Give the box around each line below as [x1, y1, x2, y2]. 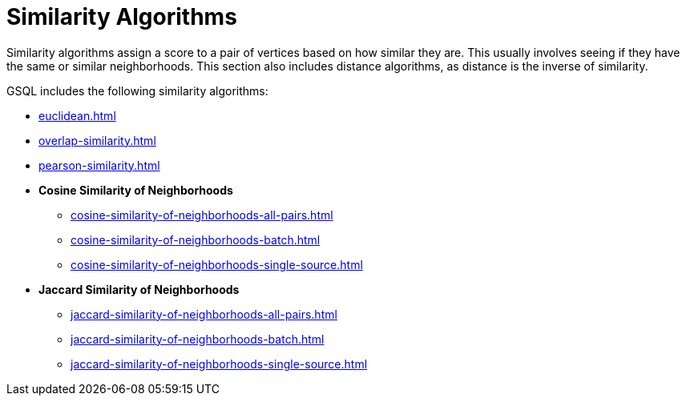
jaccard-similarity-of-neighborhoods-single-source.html [71, 356, 368, 371]
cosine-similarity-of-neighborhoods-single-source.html [71, 257, 363, 271]
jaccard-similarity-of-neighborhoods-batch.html [71, 332, 325, 346]
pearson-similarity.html [38, 158, 160, 172]
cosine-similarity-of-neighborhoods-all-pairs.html [71, 207, 333, 222]
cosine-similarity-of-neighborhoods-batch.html [71, 232, 321, 247]
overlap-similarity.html [38, 133, 156, 147]
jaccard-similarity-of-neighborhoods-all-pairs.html [71, 307, 337, 321]
